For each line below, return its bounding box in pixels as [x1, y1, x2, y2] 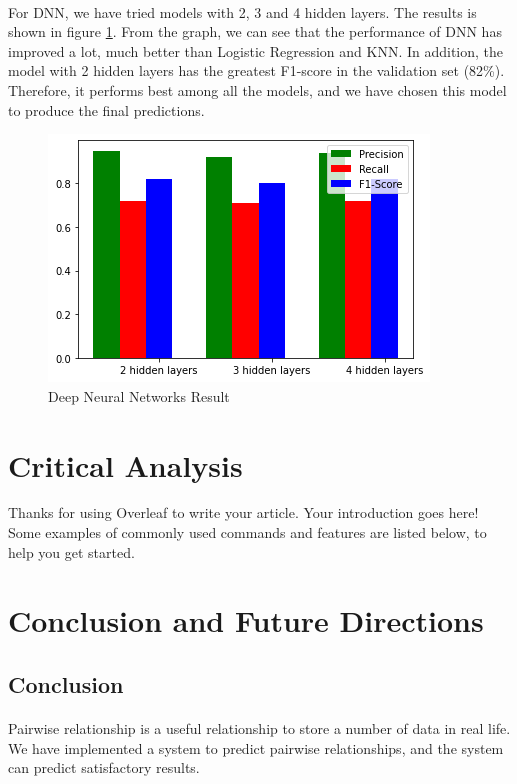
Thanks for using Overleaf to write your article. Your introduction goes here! [8, 502, 479, 523]
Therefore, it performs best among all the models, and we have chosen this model [8, 79, 507, 100]
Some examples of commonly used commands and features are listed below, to [8, 522, 487, 543]
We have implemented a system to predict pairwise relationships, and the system [8, 737, 504, 758]
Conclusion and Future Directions [8, 600, 484, 641]
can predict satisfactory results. [8, 757, 200, 778]
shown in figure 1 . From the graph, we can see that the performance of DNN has [8, 21, 502, 42]
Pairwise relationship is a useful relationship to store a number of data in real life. [8, 718, 511, 738]
